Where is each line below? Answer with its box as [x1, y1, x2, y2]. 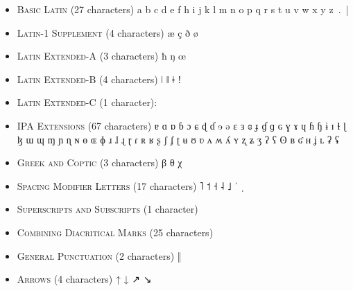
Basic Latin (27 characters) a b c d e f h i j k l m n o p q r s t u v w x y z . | [17, 2, 349, 16]
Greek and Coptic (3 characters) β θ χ [17, 155, 182, 170]
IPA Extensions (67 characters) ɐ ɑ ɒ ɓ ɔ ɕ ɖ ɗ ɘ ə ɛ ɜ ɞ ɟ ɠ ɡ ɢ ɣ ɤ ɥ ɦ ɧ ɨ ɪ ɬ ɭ [17, 118, 346, 132]
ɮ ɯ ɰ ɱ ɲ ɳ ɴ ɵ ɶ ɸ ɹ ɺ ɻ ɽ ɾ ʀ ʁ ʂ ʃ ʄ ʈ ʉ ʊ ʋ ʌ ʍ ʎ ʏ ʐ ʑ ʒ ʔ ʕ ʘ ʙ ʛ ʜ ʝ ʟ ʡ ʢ [17, 132, 340, 146]
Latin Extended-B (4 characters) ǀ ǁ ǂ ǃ [17, 71, 182, 86]
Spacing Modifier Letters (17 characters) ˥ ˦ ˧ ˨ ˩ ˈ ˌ [17, 178, 245, 193]
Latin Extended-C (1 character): [17, 95, 157, 109]
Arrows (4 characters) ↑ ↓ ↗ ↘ [17, 272, 152, 286]
